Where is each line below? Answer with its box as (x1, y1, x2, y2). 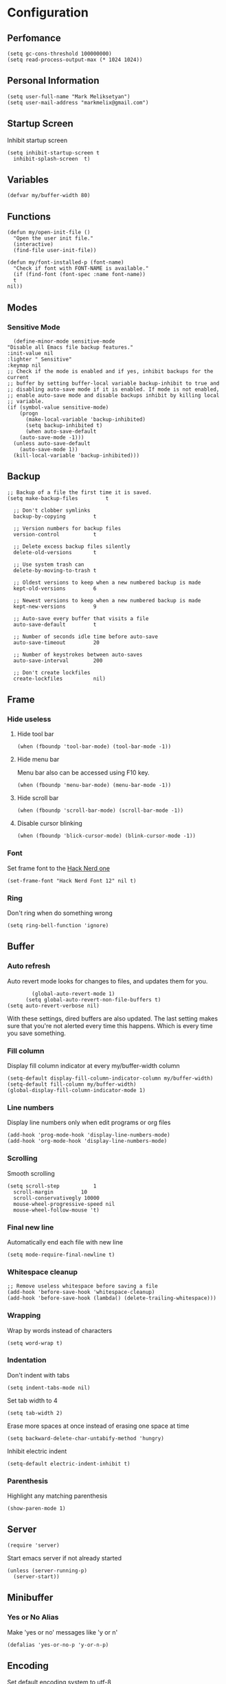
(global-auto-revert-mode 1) (32, 990, 115, 997)
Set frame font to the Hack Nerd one (7, 864, 111, 872)
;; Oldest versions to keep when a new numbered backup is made (13, 579, 201, 586)
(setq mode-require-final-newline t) (7, 1251, 115, 1258)
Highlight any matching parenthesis (7, 1492, 108, 1500)
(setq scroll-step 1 (7, 1183, 97, 1190)
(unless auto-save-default (13, 440, 91, 447)
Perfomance (7, 32, 61, 44)
